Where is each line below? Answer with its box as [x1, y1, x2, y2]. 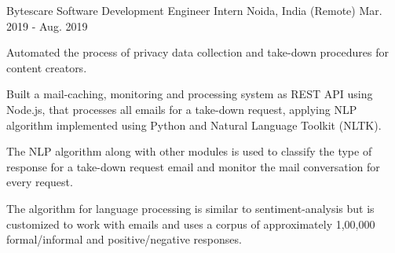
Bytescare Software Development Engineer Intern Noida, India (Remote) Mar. [6, 2, 382, 18]
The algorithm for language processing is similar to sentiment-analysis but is [6, 200, 375, 216]
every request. [6, 174, 73, 190]
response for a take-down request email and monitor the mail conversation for [6, 158, 380, 174]
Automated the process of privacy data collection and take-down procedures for [6, 44, 389, 60]
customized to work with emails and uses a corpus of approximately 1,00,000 [6, 215, 375, 232]
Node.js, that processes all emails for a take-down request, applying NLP [6, 101, 357, 117]
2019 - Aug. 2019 [6, 17, 88, 34]
